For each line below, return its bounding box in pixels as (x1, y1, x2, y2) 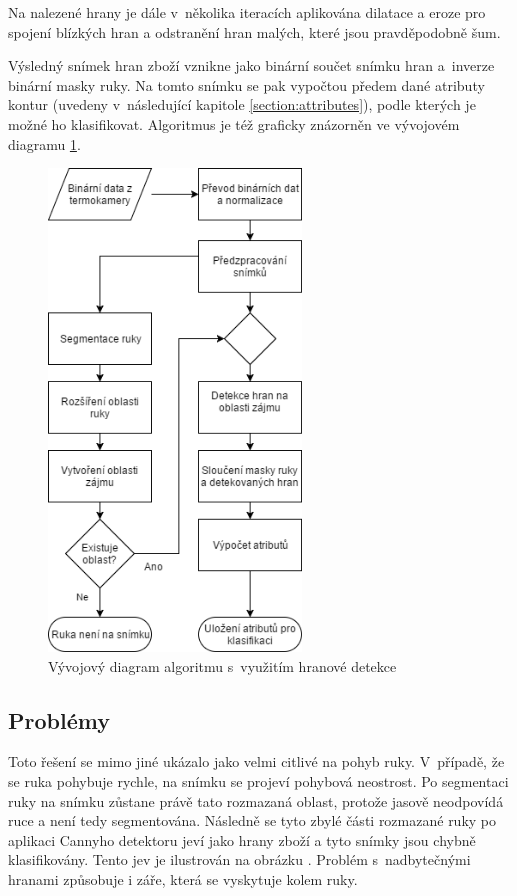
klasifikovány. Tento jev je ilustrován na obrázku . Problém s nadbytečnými (8, 849, 471, 870)
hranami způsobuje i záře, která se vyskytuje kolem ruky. (8, 868, 358, 889)
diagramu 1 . (8, 133, 81, 154)
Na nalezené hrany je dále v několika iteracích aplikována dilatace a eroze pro (8, 2, 486, 22)
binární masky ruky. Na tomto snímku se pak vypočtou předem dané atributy (8, 74, 485, 95)
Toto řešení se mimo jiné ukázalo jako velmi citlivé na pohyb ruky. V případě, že (8, 751, 505, 772)
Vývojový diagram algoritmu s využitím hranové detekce (48, 655, 397, 676)
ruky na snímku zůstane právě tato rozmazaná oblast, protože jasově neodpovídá (8, 790, 504, 811)
